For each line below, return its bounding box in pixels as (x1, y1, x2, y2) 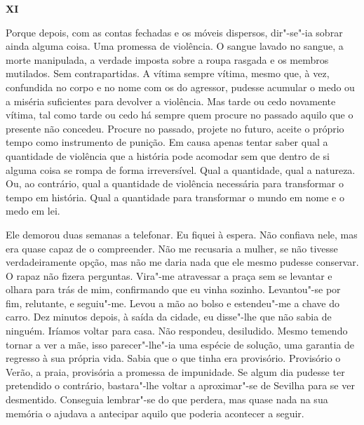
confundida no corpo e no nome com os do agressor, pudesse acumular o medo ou (6, 79, 355, 94)
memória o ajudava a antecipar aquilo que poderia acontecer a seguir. (6, 405, 304, 420)
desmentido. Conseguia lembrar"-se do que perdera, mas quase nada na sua (6, 392, 328, 407)
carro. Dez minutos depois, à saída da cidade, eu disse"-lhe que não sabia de (6, 309, 332, 324)
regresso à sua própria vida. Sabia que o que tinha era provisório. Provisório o (6, 351, 341, 365)
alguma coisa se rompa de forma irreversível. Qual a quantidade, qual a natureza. (6, 162, 356, 177)
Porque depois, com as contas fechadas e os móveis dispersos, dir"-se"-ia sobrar (6, 25, 343, 39)
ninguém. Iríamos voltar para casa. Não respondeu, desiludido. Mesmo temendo (6, 323, 348, 338)
